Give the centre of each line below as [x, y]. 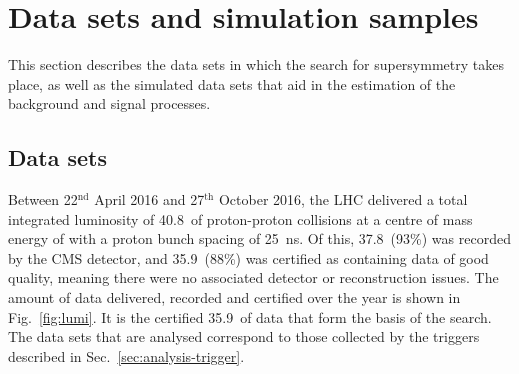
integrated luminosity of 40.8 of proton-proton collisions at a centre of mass [240, 218]
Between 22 [43, 199]
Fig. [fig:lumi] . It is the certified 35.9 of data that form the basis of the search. [250, 316]
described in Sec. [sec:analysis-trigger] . [126, 355]
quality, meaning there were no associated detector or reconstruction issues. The [253, 277]
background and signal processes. [109, 103]
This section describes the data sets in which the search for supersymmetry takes [256, 64]
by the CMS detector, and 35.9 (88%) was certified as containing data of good [248, 257]
